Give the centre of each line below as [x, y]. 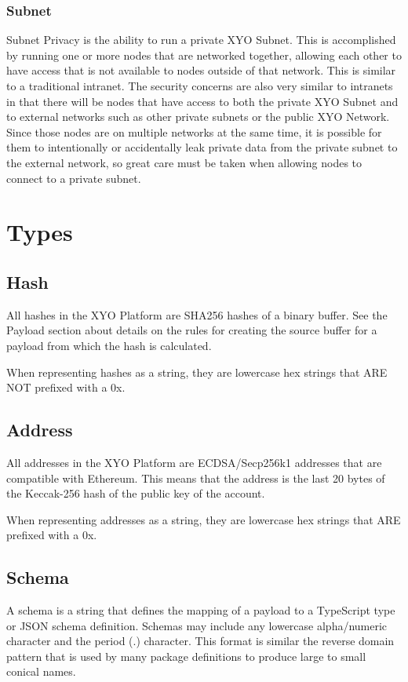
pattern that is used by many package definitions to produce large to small [186, 656]
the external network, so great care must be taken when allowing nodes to [184, 162]
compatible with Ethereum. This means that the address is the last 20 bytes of [196, 478]
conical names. [41, 671]
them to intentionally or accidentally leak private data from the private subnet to [202, 147]
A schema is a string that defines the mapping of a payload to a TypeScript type [201, 610]
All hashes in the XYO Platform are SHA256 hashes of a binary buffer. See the [197, 314]
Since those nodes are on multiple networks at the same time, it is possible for [194, 131]
